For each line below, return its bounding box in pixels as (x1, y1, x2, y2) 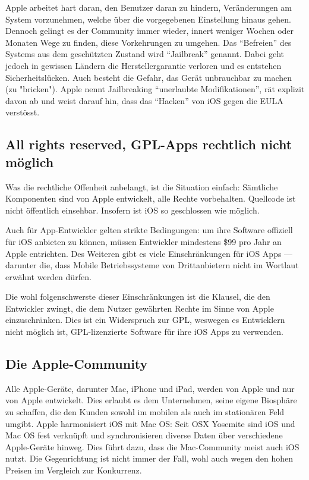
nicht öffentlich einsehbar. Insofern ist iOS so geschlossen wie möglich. (5, 203, 260, 216)
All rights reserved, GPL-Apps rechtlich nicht (5, 135, 292, 153)
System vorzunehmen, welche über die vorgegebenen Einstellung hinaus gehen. (5, 12, 291, 25)
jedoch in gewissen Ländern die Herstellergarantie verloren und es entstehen (5, 59, 282, 71)
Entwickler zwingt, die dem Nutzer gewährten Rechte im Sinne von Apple (5, 302, 274, 314)
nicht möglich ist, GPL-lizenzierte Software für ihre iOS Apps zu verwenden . (5, 325, 283, 338)
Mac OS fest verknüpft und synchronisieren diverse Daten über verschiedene (5, 429, 283, 441)
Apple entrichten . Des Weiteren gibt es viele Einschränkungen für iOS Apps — (5, 247, 293, 259)
